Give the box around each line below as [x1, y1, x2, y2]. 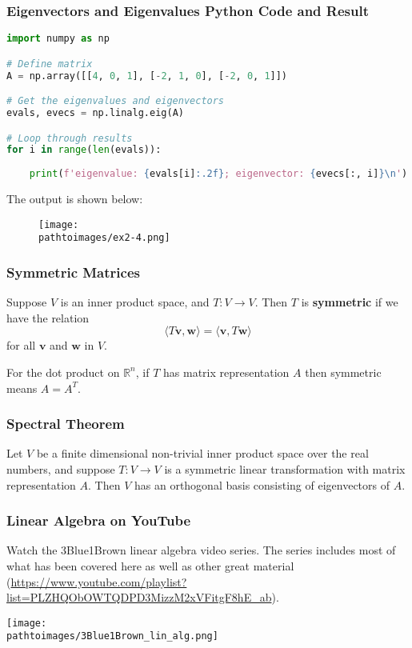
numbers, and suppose [6, 460, 115, 477]
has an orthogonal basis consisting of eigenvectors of [134, 476, 390, 493]
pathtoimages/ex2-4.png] [38, 232, 170, 244]
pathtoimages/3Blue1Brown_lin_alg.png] [6, 630, 218, 642]
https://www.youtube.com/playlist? [10, 573, 187, 590]
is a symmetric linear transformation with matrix [164, 460, 406, 477]
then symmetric [305, 363, 382, 380]
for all [6, 337, 36, 354]
